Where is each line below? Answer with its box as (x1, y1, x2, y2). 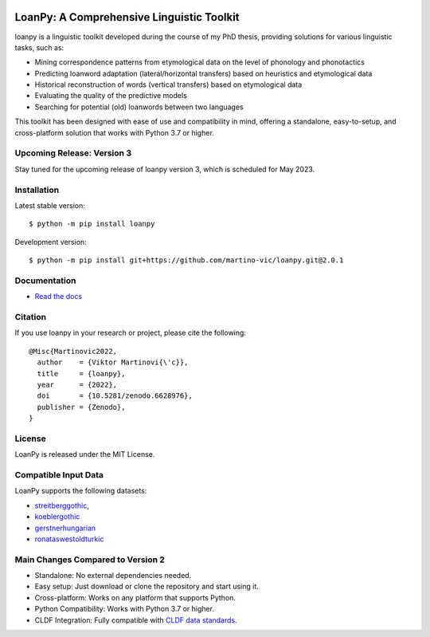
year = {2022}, (37, 379, 118, 389)
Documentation (14, 275, 76, 286)
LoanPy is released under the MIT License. (14, 450, 155, 459)
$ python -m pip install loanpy (29, 219, 155, 229)
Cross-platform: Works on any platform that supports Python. (34, 592, 236, 602)
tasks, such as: (14, 42, 64, 52)
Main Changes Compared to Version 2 (14, 554, 165, 565)
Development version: (14, 237, 87, 246)
